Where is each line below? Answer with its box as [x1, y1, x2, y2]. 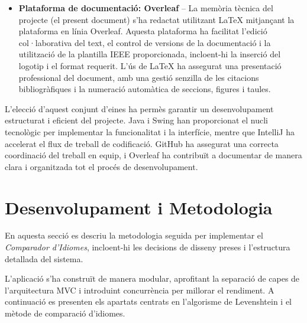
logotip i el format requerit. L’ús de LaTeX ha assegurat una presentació [18, 59, 282, 71]
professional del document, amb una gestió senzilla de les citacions [18, 71, 259, 83]
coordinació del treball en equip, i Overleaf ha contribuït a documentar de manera [5, 149, 302, 161]
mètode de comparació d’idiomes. [5, 307, 125, 319]
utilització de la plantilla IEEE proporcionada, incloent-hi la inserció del [18, 48, 281, 60]
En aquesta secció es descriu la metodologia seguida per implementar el [5, 229, 263, 242]
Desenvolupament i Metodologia [5, 195, 273, 219]
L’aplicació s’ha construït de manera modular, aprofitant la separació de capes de [5, 272, 300, 285]
